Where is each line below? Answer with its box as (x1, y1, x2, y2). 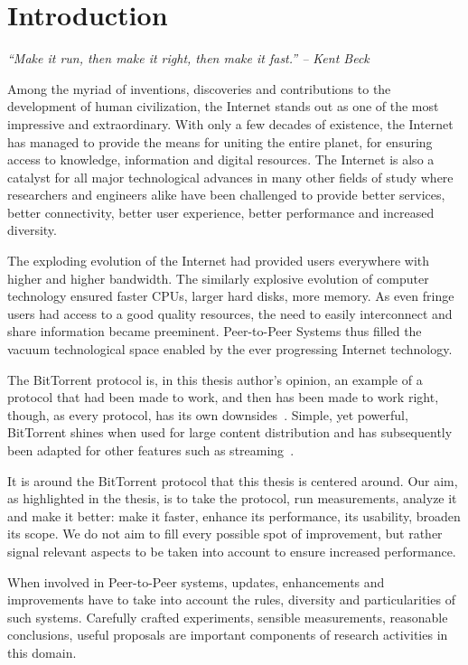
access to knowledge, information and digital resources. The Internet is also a (7, 150, 435, 169)
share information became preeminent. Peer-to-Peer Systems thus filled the (7, 322, 422, 341)
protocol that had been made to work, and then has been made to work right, (7, 388, 439, 407)
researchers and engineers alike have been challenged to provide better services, (7, 185, 445, 204)
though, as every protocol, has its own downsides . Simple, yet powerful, (7, 405, 408, 424)
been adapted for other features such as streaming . (7, 441, 295, 459)
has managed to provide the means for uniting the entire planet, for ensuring (7, 132, 433, 151)
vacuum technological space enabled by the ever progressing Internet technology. (7, 340, 453, 359)
